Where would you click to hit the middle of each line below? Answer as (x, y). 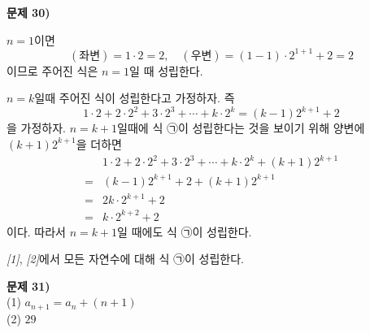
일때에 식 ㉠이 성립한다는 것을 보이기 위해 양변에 (241, 128)
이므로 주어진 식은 (52, 70)
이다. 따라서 (36, 231)
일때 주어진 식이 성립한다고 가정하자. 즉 (135, 98)
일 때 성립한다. (166, 70)
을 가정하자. (36, 128)
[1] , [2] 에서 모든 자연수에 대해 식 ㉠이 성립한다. (126, 259)
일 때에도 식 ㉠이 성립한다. (185, 231)
